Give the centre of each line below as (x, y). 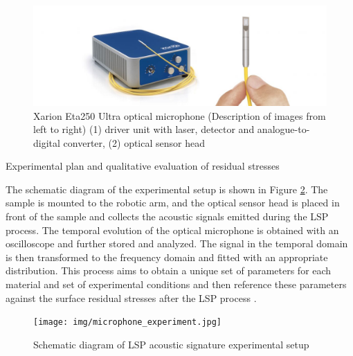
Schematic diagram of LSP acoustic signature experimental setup (171, 344)
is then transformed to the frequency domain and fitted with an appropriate (167, 257)
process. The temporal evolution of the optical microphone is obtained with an (172, 230)
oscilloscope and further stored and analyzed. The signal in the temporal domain (177, 243)
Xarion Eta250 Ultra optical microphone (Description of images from (180, 115)
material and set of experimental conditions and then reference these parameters (176, 284)
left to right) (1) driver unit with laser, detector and (144, 129)
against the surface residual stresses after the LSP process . (131, 297)
